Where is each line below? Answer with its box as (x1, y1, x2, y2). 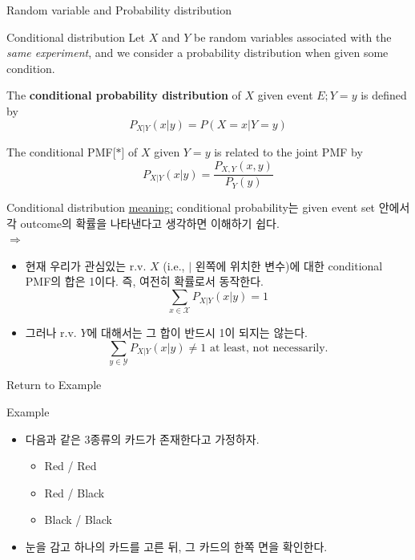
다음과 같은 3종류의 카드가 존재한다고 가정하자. (25, 430, 260, 447)
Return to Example (6, 376, 102, 393)
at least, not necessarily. (209, 342, 328, 354)
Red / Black (44, 484, 105, 501)
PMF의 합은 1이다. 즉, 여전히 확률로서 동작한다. (25, 273, 264, 290)
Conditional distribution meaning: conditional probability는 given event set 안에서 (6, 199, 410, 216)
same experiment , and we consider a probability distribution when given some (6, 44, 389, 61)
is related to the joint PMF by (214, 144, 363, 160)
